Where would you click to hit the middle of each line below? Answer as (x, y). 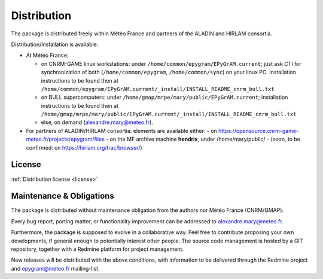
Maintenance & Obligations (63, 196)
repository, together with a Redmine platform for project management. (97, 249)
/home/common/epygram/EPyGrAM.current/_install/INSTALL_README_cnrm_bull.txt (158, 89)
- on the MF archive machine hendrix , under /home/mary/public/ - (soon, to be (203, 139)
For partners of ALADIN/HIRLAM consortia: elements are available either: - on (122, 131)
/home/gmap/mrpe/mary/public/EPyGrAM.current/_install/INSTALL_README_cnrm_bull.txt (169, 114)
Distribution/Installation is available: (55, 44)
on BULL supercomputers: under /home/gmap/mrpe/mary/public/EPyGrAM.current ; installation (164, 97)
